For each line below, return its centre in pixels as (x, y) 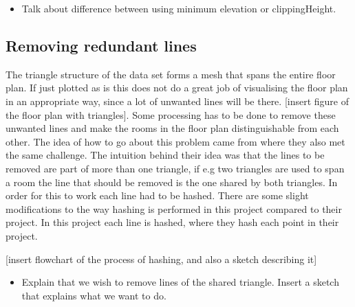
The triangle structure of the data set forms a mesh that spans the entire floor (171, 74)
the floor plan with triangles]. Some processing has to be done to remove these (171, 114)
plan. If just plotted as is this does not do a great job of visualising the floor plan (177, 88)
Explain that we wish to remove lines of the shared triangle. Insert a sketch (180, 282)
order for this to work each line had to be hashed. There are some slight (157, 195)
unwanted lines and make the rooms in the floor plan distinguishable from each (172, 128)
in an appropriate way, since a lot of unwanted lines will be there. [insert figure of (177, 101)
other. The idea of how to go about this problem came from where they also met (175, 141)
